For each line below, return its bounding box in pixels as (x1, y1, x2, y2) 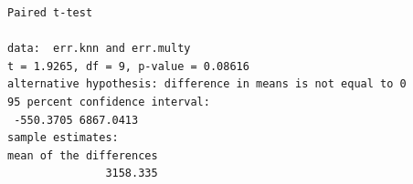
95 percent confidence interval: (7, 95, 210, 108)
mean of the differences (7, 148, 158, 162)
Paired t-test (7, 6, 93, 19)
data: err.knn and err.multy (7, 42, 191, 56)
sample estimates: (7, 131, 119, 145)
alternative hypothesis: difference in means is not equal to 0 (7, 77, 407, 91)
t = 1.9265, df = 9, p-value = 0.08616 (7, 59, 249, 73)
